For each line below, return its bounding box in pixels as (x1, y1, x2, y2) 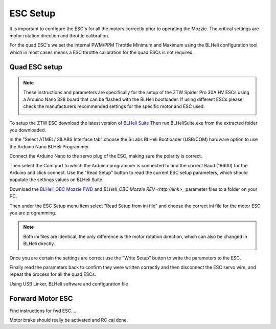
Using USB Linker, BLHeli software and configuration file (9, 280, 128, 287)
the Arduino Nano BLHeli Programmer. (9, 143, 90, 149)
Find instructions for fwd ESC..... (9, 308, 78, 314)
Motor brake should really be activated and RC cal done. (9, 317, 128, 323)
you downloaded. (9, 127, 46, 133)
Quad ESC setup (9, 62, 63, 71)
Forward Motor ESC (9, 294, 73, 303)
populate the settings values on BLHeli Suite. (9, 177, 104, 183)
